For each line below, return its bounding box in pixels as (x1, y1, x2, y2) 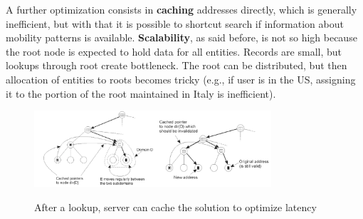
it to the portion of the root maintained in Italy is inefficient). (6, 86, 276, 101)
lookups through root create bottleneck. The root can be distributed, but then (6, 58, 347, 73)
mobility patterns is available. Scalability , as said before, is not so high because (6, 30, 357, 45)
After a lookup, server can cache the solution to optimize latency (34, 199, 317, 214)
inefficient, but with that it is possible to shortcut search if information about (6, 16, 344, 31)
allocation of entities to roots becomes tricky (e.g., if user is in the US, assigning (6, 71, 356, 86)
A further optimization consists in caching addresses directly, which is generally (6, 2, 357, 16)
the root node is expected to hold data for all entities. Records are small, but (6, 44, 342, 58)
